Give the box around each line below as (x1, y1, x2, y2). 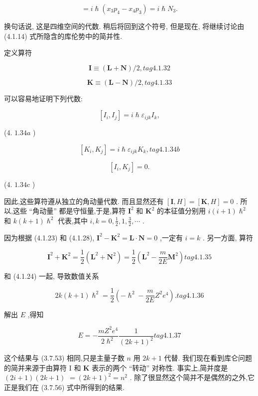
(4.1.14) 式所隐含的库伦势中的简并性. (4, 30, 123, 41)
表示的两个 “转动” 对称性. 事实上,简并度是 (92, 362, 228, 373)
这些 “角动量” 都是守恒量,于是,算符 (12, 205, 126, 216)
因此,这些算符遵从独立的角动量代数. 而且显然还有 (4, 196, 164, 206)
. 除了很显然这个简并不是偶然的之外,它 (129, 372, 255, 383)
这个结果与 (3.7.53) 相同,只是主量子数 (4, 353, 125, 363)
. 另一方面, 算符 (203, 232, 254, 242)
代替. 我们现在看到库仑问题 (164, 353, 252, 363)
